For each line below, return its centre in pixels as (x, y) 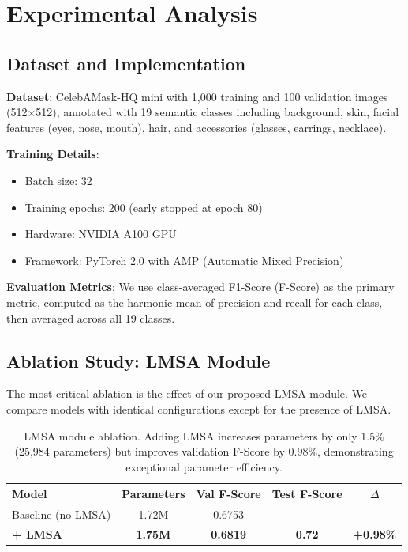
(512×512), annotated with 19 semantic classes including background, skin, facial (203, 112)
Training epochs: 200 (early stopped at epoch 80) (144, 207)
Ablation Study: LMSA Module (138, 360)
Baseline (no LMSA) (62, 514)
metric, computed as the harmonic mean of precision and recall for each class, (195, 302)
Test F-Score (307, 494)
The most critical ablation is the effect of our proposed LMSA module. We (187, 393)
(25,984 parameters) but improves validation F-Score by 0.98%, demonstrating (204, 451)
